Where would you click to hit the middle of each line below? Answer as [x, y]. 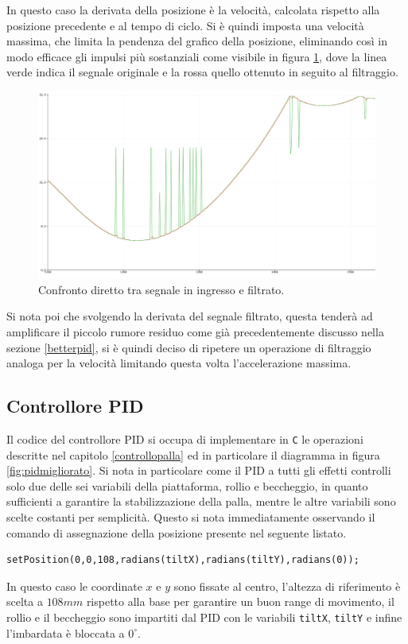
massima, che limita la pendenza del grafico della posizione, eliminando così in [197, 41]
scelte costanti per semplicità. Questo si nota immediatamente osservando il [191, 516]
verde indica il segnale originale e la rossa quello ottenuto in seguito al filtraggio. [202, 72]
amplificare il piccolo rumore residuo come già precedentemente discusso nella [195, 331]
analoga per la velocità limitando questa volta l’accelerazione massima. [179, 363]
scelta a [25, 601]
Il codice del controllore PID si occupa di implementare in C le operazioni [185, 438]
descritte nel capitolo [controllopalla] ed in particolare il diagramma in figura [193, 454]
